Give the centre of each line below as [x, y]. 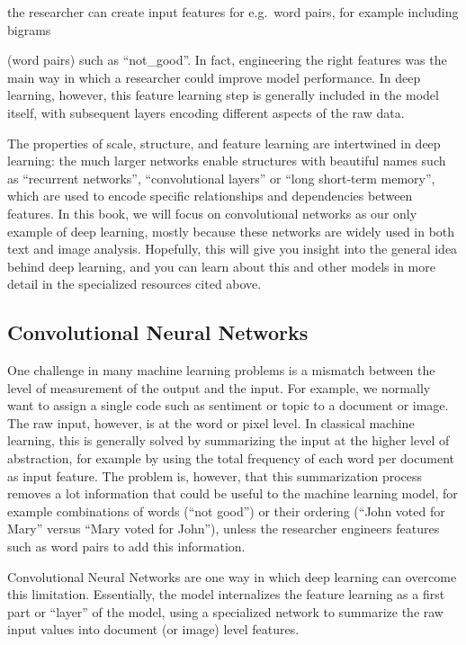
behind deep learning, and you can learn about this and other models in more [221, 266]
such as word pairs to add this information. [126, 546]
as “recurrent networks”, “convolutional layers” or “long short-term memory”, [221, 178]
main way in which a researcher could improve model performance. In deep [214, 77]
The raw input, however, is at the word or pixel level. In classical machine [211, 422]
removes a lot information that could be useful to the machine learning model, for [233, 493]
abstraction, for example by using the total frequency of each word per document [231, 458]
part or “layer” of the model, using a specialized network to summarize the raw [225, 611]
